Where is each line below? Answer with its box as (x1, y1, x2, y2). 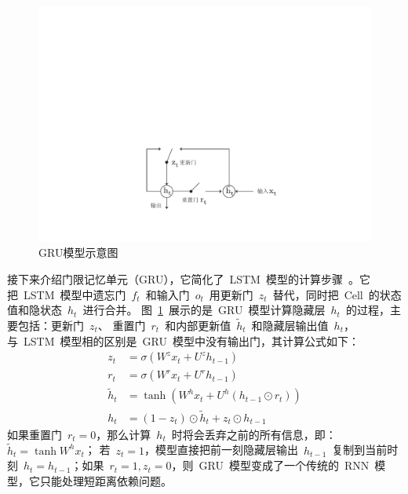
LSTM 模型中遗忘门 (23, 286, 126, 302)
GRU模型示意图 (38, 244, 118, 261)
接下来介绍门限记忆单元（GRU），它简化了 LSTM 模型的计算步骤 (7, 270, 343, 287)
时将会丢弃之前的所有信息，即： (171, 426, 337, 442)
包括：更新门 (17, 317, 84, 333)
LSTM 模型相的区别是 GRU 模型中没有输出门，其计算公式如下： (23, 332, 359, 349)
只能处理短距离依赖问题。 (39, 472, 172, 489)
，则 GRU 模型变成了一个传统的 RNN (171, 457, 370, 474)
